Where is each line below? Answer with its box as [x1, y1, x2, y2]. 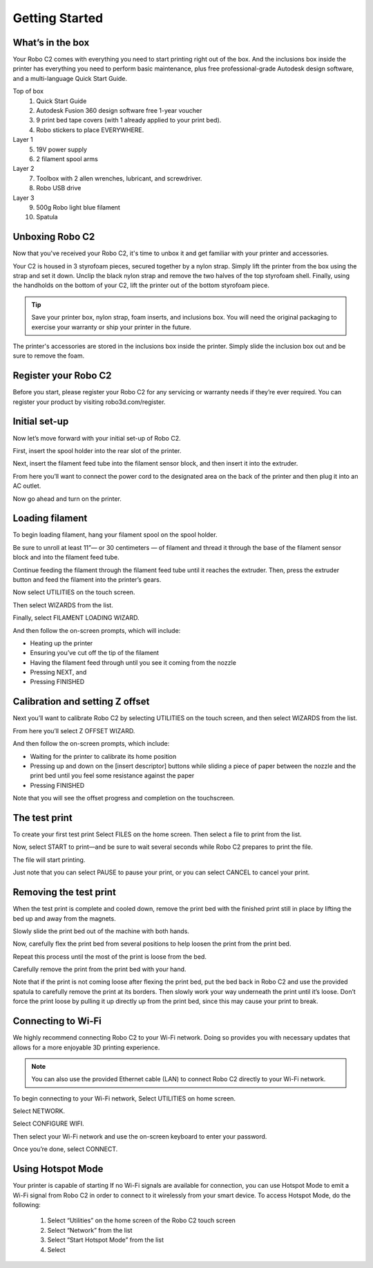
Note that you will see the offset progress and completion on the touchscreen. [12, 794, 235, 802]
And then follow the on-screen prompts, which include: [12, 739, 170, 748]
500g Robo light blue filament [36, 203, 121, 211]
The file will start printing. [12, 855, 86, 864]
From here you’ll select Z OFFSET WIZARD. [12, 726, 135, 735]
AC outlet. [12, 481, 41, 490]
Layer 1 [12, 136, 34, 144]
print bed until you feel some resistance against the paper [30, 771, 195, 780]
